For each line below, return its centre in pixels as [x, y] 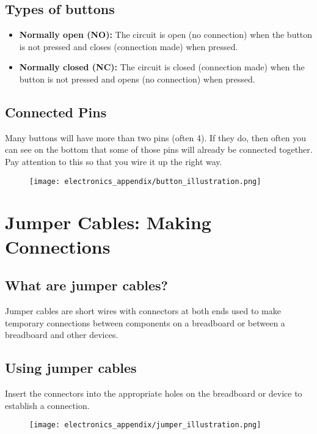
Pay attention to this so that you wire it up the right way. [114, 161]
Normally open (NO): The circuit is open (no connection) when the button [166, 35]
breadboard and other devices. [62, 335]
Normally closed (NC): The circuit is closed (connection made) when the [162, 67]
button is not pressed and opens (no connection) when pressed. [137, 79]
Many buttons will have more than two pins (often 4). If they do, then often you [155, 137]
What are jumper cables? [87, 285]
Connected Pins [56, 112]
